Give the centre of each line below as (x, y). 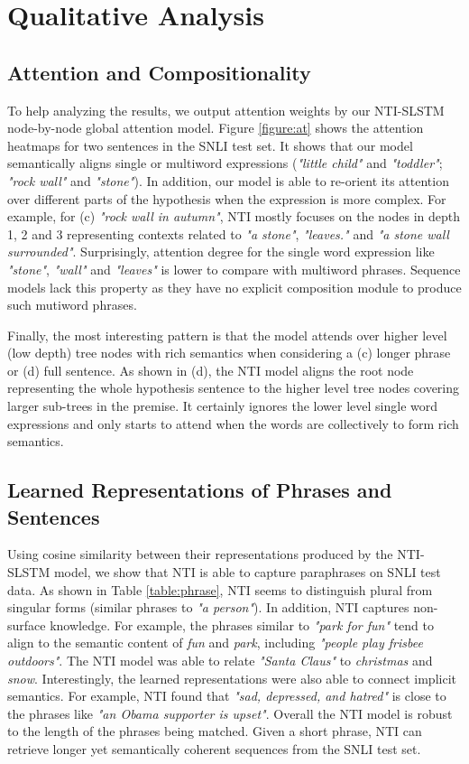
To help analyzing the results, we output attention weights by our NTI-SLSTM (226, 110)
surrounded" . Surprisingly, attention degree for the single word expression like (221, 252)
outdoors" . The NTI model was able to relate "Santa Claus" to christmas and (220, 661)
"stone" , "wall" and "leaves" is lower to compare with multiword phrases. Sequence (234, 269)
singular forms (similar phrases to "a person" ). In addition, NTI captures (208, 607)
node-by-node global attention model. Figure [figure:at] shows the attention (216, 128)
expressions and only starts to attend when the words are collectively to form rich (233, 423)
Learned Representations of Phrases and (200, 490)
